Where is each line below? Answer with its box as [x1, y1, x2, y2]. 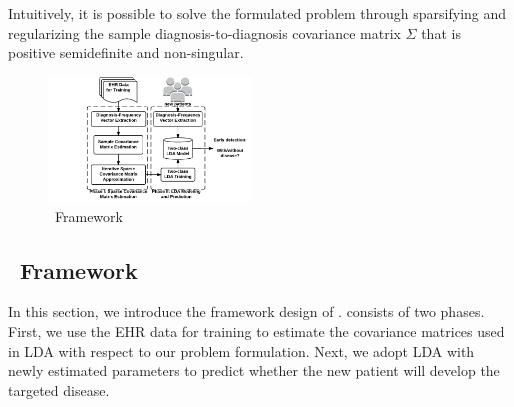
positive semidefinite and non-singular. [8, 42, 244, 63]
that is [421, 22, 461, 43]
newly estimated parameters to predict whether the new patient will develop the [8, 360, 500, 381]
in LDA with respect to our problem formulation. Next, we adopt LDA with [8, 340, 475, 361]
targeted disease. [8, 379, 110, 400]
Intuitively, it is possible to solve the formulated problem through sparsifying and [8, 3, 507, 23]
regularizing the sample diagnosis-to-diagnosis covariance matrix [8, 22, 401, 43]
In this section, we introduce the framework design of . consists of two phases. [8, 301, 485, 322]
